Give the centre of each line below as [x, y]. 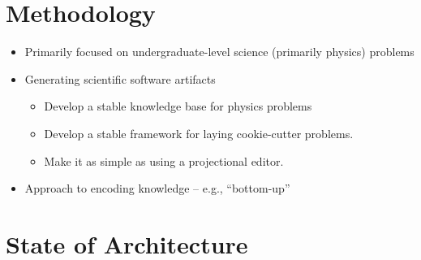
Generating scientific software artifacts [120, 78]
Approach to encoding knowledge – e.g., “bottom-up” [157, 188]
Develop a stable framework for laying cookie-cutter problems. [199, 133]
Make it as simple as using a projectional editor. [164, 160]
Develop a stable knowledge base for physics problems [178, 106]
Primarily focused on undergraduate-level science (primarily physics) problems [219, 52]
